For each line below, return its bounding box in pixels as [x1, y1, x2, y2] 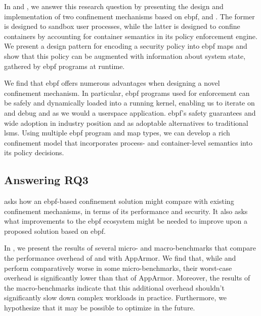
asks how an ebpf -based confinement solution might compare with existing [4, 196, 234, 206]
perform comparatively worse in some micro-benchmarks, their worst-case [4, 262, 232, 273]
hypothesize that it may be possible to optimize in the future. [4, 302, 195, 313]
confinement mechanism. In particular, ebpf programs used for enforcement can [4, 87, 250, 98]
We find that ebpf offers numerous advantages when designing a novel [4, 78, 220, 88]
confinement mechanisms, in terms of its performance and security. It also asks [4, 205, 248, 216]
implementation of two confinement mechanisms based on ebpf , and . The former [4, 11, 255, 21]
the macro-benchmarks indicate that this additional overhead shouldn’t [4, 282, 225, 293]
